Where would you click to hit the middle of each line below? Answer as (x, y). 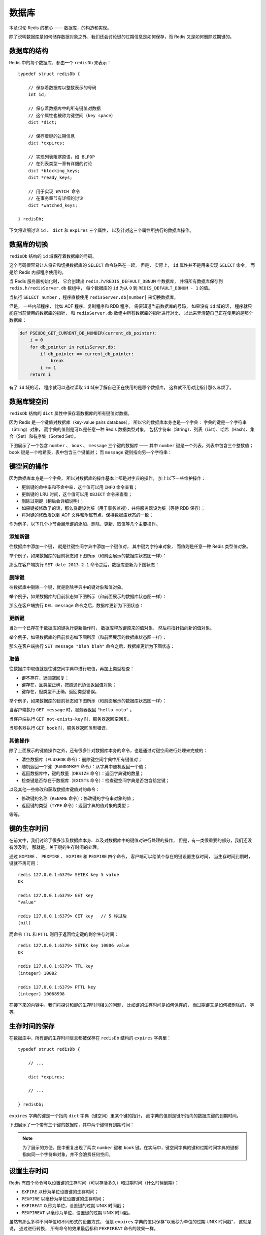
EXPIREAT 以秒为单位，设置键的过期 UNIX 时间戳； (73, 1206)
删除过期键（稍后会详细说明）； (53, 501)
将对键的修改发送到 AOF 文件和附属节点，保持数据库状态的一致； (87, 515)
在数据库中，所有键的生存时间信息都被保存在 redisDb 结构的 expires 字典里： (90, 1038)
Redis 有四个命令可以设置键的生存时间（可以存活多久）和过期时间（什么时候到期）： (94, 1183)
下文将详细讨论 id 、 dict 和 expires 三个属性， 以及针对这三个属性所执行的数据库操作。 (101, 230)
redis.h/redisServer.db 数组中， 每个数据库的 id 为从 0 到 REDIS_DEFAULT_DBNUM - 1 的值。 (111, 288)
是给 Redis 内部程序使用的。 (38, 272)
